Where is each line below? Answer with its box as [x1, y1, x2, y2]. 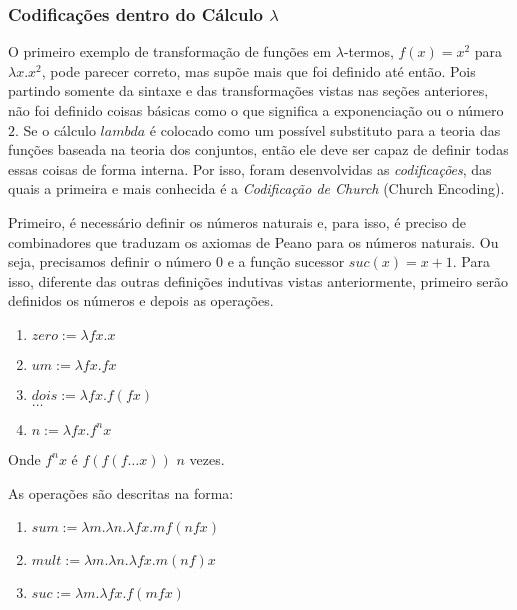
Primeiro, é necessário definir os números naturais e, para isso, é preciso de [8, 211, 467, 232]
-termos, [343, 41, 394, 62]
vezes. [189, 448, 225, 469]
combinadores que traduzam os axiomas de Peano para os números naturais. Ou [8, 231, 499, 252]
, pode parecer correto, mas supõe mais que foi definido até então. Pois [41, 60, 476, 81]
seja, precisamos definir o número [8, 251, 212, 272]
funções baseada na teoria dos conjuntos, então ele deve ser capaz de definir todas [8, 139, 509, 160]
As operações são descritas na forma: [8, 482, 234, 503]
